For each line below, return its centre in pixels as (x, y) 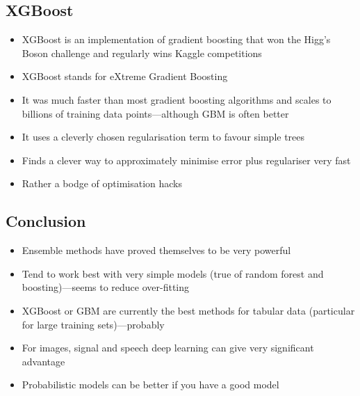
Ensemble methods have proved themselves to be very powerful (156, 250)
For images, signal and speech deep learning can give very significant (168, 348)
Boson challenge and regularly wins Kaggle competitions (142, 53)
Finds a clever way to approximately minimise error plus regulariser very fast (186, 160)
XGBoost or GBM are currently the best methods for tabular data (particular (188, 310)
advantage (43, 361)
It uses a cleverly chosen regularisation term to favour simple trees (163, 137)
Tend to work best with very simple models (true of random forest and (173, 273)
